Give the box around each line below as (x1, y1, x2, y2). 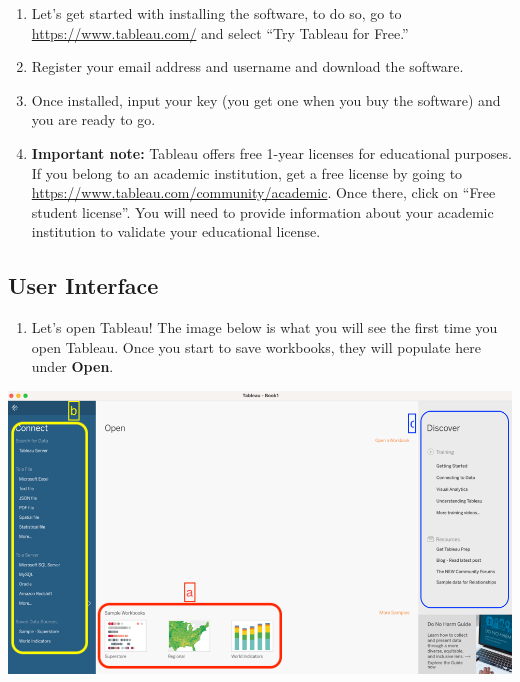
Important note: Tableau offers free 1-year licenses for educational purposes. (31, 142, 512, 163)
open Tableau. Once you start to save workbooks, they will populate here (31, 336, 481, 357)
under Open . (31, 356, 114, 377)
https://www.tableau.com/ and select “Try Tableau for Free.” (31, 22, 409, 43)
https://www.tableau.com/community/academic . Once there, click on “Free (31, 182, 496, 203)
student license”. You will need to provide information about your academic (31, 201, 494, 222)
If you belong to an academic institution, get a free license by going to (31, 162, 463, 183)
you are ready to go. (31, 109, 156, 130)
